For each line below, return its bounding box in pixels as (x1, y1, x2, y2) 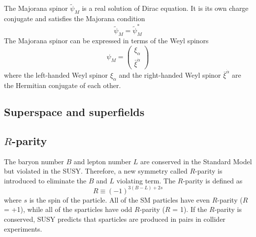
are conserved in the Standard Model (140, 156, 252, 166)
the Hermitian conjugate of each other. (4, 80, 121, 90)
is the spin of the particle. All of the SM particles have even (29, 194, 210, 205)
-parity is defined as (183, 175, 243, 185)
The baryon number (4, 156, 64, 166)
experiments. (4, 223, 42, 234)
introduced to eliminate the (4, 175, 87, 185)
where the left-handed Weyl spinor (4, 70, 108, 80)
